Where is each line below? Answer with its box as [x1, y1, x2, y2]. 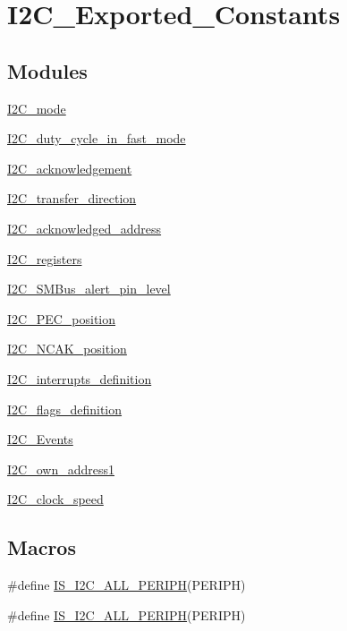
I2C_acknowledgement [7, 158, 132, 177]
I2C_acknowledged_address [7, 218, 162, 237]
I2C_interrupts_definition [7, 369, 152, 388]
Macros [7, 533, 76, 561]
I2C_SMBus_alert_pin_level [7, 279, 171, 298]
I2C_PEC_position [7, 309, 116, 328]
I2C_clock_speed [7, 490, 104, 508]
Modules [7, 56, 88, 84]
